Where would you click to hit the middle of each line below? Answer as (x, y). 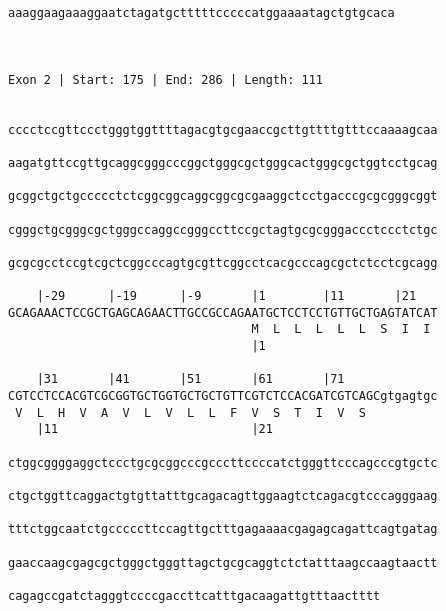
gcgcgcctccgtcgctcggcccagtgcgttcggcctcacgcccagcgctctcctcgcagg (223, 262)
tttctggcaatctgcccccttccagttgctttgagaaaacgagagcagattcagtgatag (223, 529)
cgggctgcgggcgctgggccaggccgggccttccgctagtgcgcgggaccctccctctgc (223, 229)
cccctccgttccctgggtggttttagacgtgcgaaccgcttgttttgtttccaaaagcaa (223, 129)
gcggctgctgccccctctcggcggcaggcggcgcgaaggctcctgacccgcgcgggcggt (223, 196)
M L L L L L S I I (341, 329)
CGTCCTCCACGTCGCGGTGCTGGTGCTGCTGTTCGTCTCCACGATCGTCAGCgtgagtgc (223, 396)
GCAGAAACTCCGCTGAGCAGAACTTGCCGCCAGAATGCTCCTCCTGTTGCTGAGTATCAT (223, 312)
